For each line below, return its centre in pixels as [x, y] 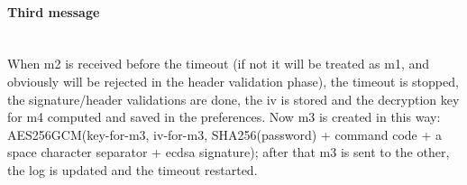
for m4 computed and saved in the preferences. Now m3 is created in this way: [224, 117]
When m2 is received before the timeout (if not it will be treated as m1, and [219, 64]
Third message [54, 11]
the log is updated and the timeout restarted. [133, 169]
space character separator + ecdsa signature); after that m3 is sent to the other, [229, 152]
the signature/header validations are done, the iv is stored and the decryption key [233, 99]
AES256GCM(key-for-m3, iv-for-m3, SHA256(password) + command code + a [225, 134]
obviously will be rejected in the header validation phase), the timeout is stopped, [233, 81]
